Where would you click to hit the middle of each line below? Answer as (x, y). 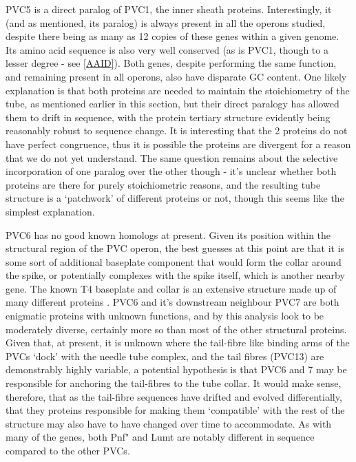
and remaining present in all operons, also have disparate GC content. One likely (176, 76)
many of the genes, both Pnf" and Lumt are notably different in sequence (160, 437)
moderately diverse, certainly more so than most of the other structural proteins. (176, 329)
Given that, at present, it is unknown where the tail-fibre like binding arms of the (178, 343)
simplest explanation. (50, 211)
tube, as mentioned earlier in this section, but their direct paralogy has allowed (172, 104)
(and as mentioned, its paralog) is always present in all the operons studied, (166, 22)
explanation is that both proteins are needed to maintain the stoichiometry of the (178, 90)
